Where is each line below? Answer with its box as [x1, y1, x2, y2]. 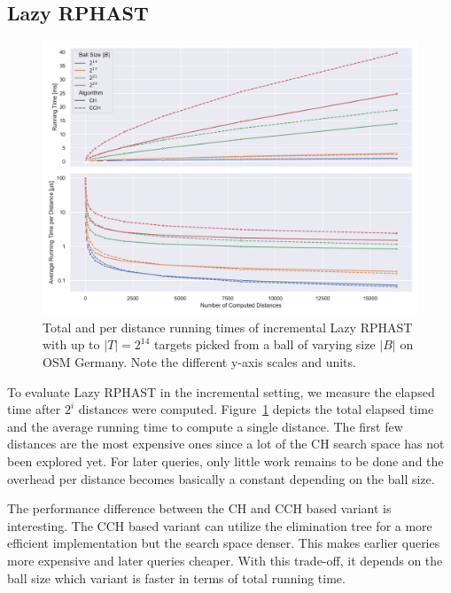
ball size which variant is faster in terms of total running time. [7, 568, 346, 587]
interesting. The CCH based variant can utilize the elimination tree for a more [7, 516, 432, 534]
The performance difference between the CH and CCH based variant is [7, 499, 392, 518]
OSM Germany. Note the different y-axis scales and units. [43, 353, 356, 371]
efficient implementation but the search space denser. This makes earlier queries [7, 534, 440, 552]
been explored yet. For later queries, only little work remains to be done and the [7, 452, 444, 471]
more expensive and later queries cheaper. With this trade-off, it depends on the [7, 550, 443, 569]
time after [7, 400, 61, 418]
